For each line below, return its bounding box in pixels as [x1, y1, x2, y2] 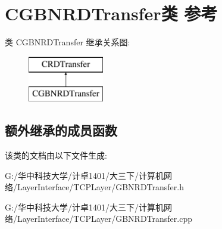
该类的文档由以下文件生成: [5, 149, 107, 162]
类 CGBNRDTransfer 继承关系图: [5, 36, 130, 48]
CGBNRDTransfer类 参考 [5, 1, 218, 26]
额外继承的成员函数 [5, 121, 117, 140]
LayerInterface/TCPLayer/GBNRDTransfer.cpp [17, 212, 192, 225]
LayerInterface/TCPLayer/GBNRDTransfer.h [17, 181, 184, 193]
